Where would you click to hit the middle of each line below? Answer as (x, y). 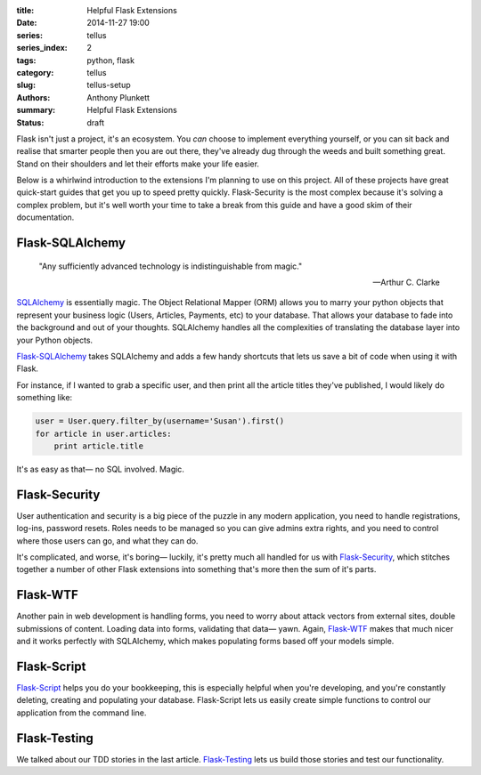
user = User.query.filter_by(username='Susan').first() (160, 421)
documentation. (45, 217)
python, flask (111, 60)
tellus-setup (109, 85)
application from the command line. (82, 713)
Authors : (33, 97)
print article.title (99, 446)
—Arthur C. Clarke (406, 283)
